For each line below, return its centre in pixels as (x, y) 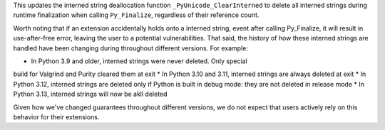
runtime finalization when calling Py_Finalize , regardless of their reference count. (136, 15)
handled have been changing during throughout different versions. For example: (131, 48)
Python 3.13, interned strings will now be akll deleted (90, 94)
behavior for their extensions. (56, 117)
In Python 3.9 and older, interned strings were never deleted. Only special (139, 61)
